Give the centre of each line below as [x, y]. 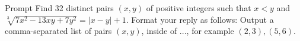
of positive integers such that [199, 8]
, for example [210, 31]
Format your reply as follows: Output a [202, 19]
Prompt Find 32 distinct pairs [59, 8]
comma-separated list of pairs [58, 31]
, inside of [159, 31]
